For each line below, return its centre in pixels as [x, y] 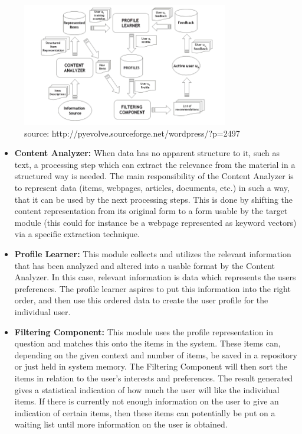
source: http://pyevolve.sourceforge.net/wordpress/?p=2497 [132, 133]
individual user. [42, 312]
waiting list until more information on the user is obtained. [121, 424]
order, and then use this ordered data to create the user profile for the [141, 300]
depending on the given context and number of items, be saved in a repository [156, 354]
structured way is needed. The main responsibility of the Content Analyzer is [154, 176]
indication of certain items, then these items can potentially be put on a [145, 412]
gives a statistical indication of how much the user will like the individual [147, 389]
